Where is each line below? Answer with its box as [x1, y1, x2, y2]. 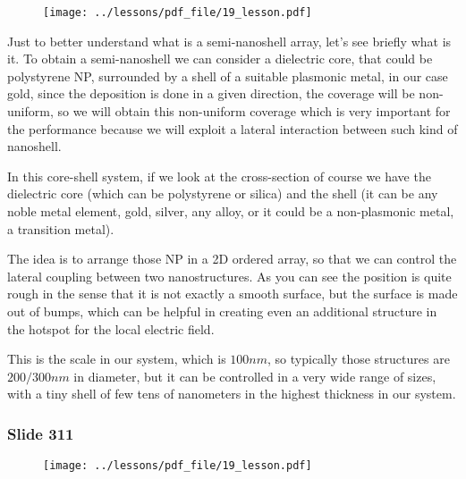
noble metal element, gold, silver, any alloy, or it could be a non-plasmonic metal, [7, 202, 454, 220]
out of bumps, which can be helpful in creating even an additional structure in [7, 301, 437, 320]
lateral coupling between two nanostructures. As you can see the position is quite [7, 266, 452, 285]
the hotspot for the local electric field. [7, 319, 215, 338]
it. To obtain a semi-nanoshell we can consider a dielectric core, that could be [7, 49, 433, 68]
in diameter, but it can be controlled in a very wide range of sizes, [73, 366, 436, 385]
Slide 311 [7, 422, 74, 444]
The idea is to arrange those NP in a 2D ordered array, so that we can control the [7, 249, 457, 268]
